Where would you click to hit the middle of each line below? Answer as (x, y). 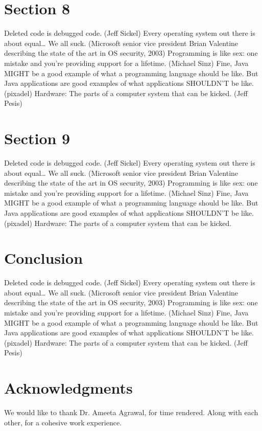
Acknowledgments (68, 388)
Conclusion (44, 258)
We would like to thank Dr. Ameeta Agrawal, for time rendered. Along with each (131, 412)
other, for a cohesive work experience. (63, 422)
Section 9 (37, 138)
